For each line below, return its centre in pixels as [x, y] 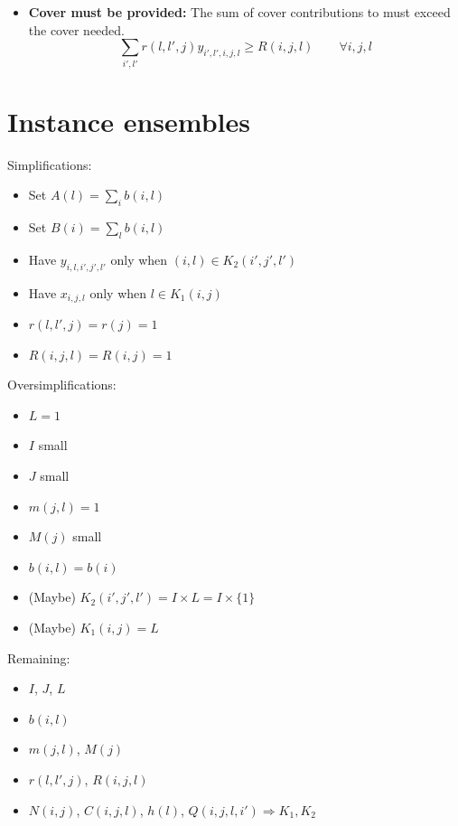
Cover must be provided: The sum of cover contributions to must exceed [239, 12]
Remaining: [39, 657]
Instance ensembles [129, 121]
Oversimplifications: [62, 385]
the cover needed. [76, 29]
